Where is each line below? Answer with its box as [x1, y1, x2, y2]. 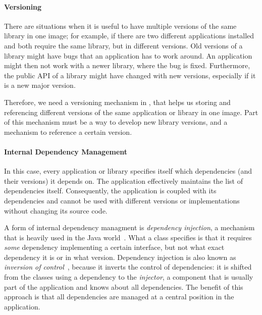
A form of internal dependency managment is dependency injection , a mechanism [4, 222, 255, 233]
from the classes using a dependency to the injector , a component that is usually [4, 272, 253, 282]
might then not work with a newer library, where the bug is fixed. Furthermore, [4, 60, 250, 71]
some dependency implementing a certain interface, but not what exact [4, 242, 225, 252]
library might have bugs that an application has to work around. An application [4, 50, 252, 61]
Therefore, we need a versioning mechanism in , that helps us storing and [4, 96, 231, 107]
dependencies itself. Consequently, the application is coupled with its [4, 185, 217, 196]
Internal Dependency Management [4, 146, 128, 156]
